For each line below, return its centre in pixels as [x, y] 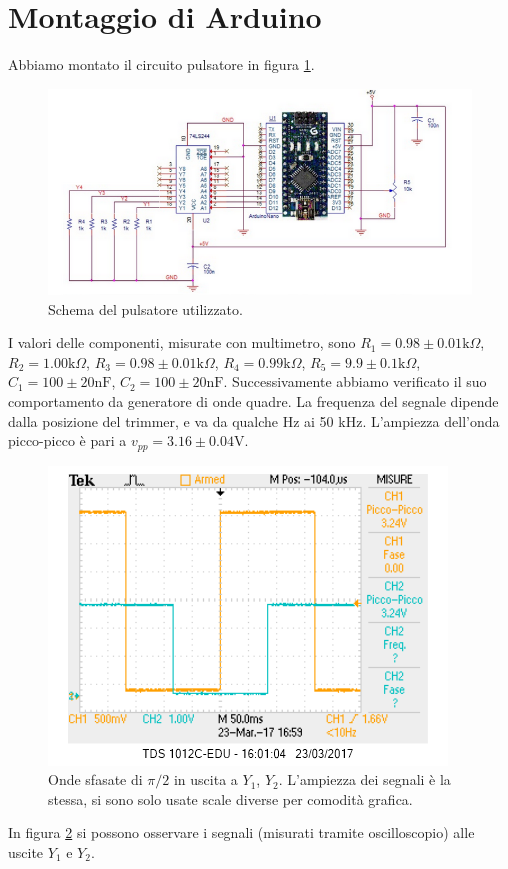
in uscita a [205, 779]
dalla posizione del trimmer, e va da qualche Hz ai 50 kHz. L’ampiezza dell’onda [254, 420]
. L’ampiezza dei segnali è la [364, 779]
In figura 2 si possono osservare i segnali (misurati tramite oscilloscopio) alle [241, 832]
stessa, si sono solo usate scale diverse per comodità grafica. [230, 798]
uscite [26, 852]
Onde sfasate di [95, 779]
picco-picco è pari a [67, 440]
